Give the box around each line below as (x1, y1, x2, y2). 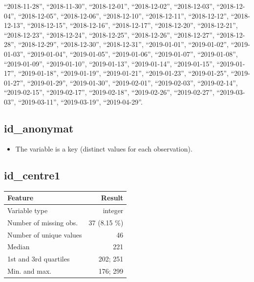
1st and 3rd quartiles (7, 254, 70, 264)
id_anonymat (4, 120, 74, 135)
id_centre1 (4, 167, 61, 182)
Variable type (7, 205, 48, 215)
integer (103, 205, 124, 215)
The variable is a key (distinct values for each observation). (15, 143, 192, 153)
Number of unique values (7, 229, 82, 239)
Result (101, 193, 124, 203)
